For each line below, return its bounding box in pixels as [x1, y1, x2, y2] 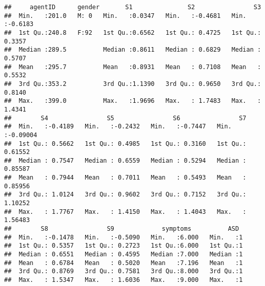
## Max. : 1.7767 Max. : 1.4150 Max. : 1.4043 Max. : [4, 208, 247, 215]
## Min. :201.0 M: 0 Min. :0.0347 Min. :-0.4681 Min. [4, 12, 247, 19]
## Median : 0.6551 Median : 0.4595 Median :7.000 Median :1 [4, 251, 243, 258]
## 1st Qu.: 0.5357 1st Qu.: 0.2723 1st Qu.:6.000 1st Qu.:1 [4, 242, 243, 250]
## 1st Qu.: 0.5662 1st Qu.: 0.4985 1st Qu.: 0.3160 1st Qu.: [4, 140, 247, 147]
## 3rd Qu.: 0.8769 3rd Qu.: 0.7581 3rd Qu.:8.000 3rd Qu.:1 [4, 268, 243, 275]
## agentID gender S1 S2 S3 [4, 4, 261, 11]
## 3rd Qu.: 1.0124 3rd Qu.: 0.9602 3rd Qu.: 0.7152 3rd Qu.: [4, 191, 247, 199]
